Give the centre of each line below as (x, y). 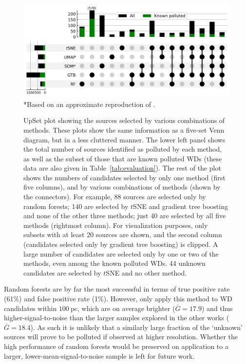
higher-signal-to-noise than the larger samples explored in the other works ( (117, 318)
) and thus (217, 308)
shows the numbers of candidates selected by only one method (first (124, 177)
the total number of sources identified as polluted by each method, (123, 149)
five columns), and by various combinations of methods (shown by (122, 187)
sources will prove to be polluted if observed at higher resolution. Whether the (121, 337)
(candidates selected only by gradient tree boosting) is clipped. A (121, 244)
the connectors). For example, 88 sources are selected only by (115, 197)
